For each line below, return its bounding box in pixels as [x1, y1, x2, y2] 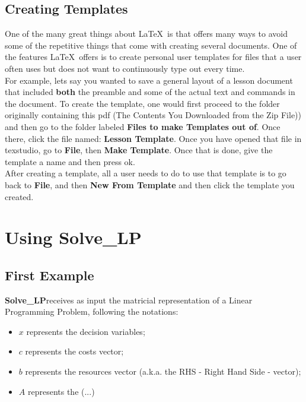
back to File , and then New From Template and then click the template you [5, 178, 295, 191]
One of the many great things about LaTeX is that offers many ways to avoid [5, 27, 288, 40]
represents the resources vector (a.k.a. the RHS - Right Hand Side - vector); [25, 365, 301, 378]
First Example [5, 265, 94, 284]
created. [5, 190, 34, 202]
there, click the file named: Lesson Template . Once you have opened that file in [5, 132, 302, 144]
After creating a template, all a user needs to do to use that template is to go [5, 167, 286, 179]
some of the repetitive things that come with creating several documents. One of [5, 39, 297, 51]
